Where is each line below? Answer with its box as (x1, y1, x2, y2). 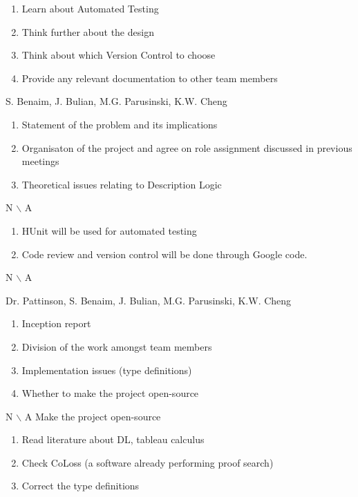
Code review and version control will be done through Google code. (21, 246, 308, 261)
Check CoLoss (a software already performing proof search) (21, 455, 274, 469)
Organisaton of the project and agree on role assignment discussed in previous (21, 140, 352, 155)
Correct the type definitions (21, 478, 140, 493)
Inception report (21, 316, 91, 331)
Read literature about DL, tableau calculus (21, 432, 205, 447)
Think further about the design (21, 24, 154, 39)
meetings (21, 154, 59, 168)
